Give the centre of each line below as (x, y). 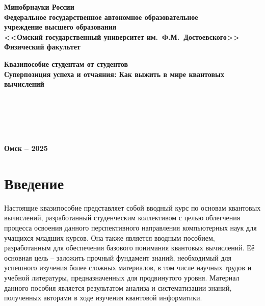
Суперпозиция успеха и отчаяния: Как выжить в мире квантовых (114, 74)
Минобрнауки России (39, 7)
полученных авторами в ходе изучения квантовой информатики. (103, 298)
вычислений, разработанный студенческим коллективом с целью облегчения (122, 218)
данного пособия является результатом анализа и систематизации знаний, (118, 287)
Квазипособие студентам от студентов (66, 63)
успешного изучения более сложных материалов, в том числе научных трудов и (128, 267)
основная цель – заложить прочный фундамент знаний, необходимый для (118, 257)
